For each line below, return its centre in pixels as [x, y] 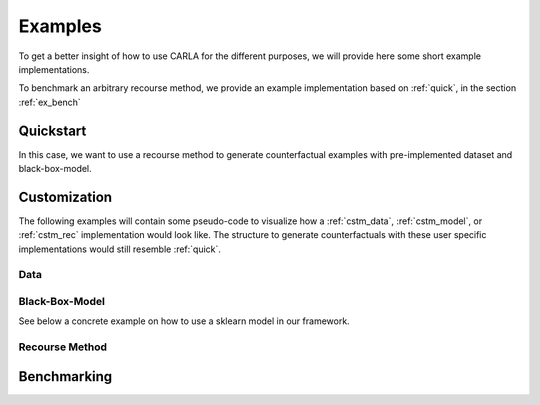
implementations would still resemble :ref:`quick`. [120, 249]
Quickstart [52, 130]
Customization [65, 196]
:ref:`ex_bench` [50, 102]
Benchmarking [65, 376]
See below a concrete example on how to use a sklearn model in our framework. [184, 321]
